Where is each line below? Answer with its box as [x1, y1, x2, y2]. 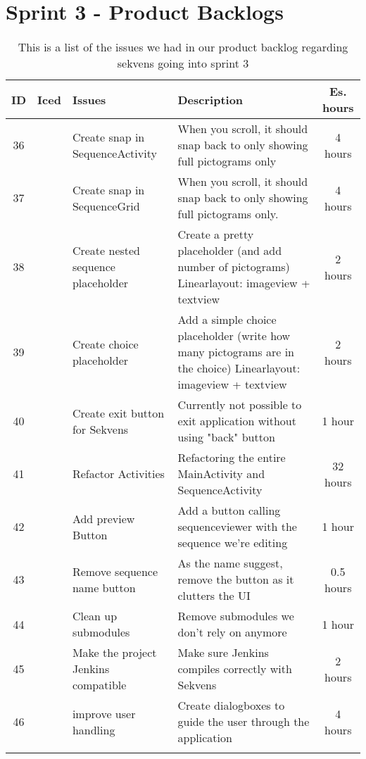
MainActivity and [177, 465, 265, 482]
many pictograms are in [177, 344, 295, 360]
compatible [72, 677, 127, 694]
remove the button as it [177, 571, 294, 588]
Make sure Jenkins [177, 644, 269, 661]
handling [72, 721, 115, 738]
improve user [72, 705, 136, 722]
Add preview [72, 510, 135, 527]
